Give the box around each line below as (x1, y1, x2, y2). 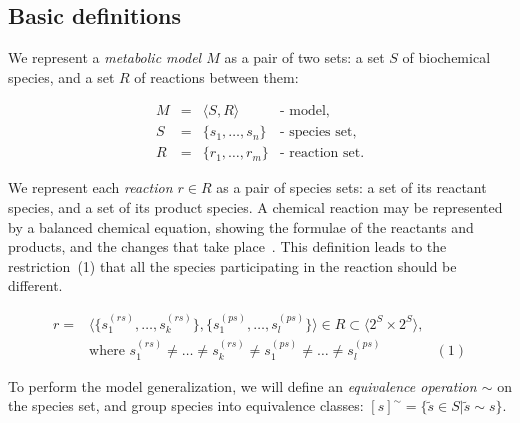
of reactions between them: (134, 66, 299, 87)
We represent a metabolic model (8, 47, 202, 68)
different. (8, 275, 63, 296)
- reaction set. (279, 146, 365, 161)
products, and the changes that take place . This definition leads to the (8, 236, 447, 257)
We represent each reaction (8, 177, 173, 198)
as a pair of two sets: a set (224, 47, 385, 68)
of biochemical (402, 47, 491, 68)
